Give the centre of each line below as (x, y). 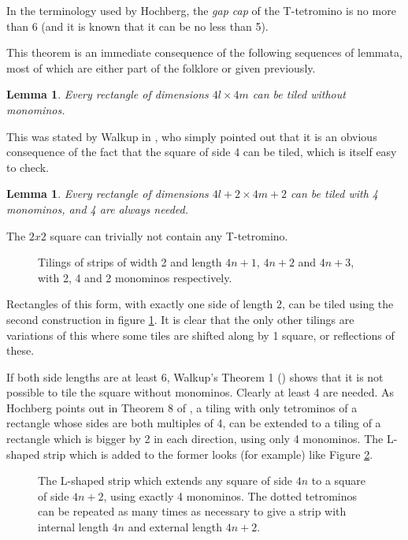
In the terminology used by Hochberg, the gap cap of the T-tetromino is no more (201, 10)
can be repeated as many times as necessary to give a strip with (192, 511)
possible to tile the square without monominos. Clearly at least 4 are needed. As (200, 392)
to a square (338, 480)
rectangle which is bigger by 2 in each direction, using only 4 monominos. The (195, 439)
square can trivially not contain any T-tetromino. (169, 235)
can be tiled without (299, 94)
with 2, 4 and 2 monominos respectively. (135, 277)
